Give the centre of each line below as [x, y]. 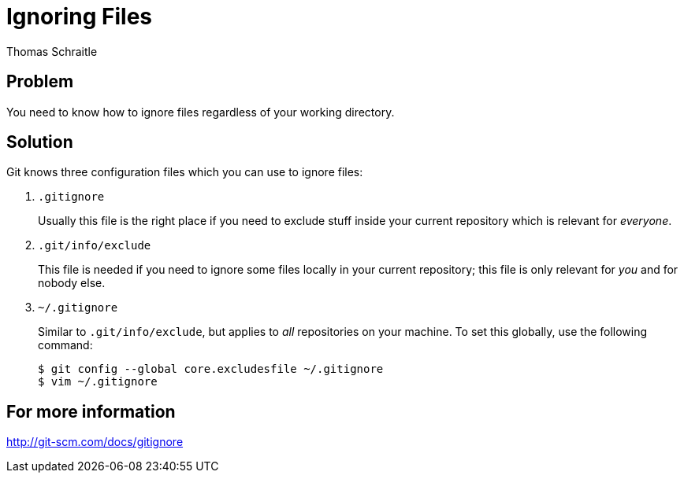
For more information [91, 411]
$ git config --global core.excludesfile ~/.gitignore [211, 369]
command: [65, 345]
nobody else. [72, 283]
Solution [40, 142]
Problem [40, 82]
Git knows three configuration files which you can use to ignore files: [185, 172]
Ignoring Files [79, 17]
